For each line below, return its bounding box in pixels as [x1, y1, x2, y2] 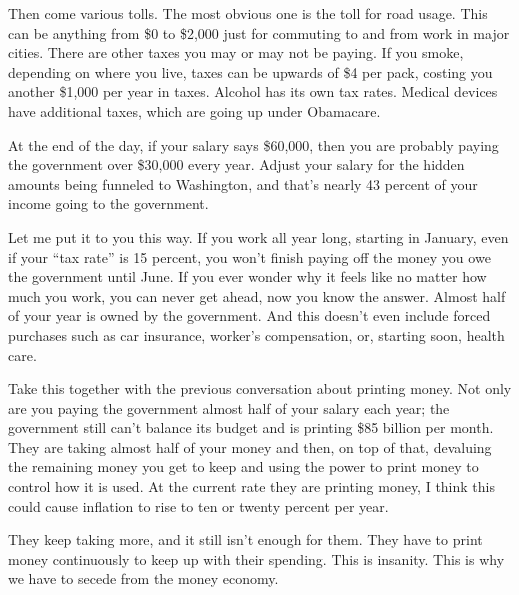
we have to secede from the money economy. [8, 568, 279, 589]
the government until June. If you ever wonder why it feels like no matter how [8, 266, 487, 287]
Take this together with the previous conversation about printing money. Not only [8, 378, 512, 399]
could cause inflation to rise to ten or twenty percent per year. [8, 495, 389, 516]
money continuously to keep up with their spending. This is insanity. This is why [8, 548, 505, 569]
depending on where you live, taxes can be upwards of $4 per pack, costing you [8, 61, 493, 82]
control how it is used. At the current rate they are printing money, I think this [8, 476, 495, 497]
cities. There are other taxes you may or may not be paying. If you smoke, [8, 42, 464, 63]
